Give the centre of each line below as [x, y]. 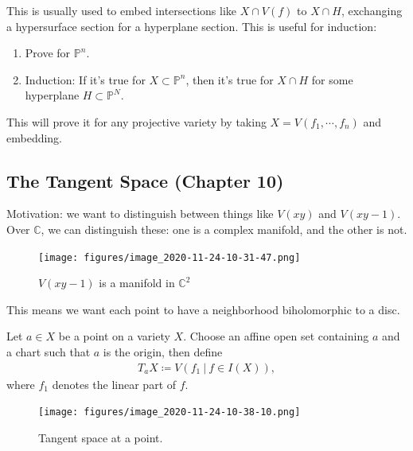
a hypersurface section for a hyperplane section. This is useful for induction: [192, 26]
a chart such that [49, 351]
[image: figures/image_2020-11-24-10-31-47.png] [169, 257]
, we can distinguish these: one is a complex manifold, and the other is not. [224, 229]
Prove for [48, 53]
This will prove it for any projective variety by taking [136, 121]
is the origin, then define [163, 351]
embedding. [35, 137]
